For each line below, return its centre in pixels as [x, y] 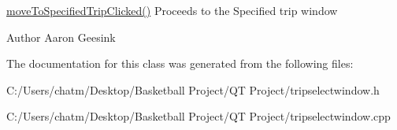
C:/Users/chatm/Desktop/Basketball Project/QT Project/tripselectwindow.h [193, 89]
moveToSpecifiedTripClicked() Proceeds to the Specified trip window [172, 10]
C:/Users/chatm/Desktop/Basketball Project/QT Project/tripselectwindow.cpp [198, 116]
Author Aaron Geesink [61, 37]
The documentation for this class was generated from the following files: [180, 63]
